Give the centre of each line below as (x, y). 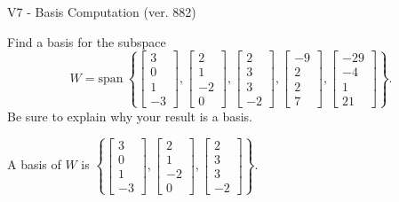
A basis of (34, 164)
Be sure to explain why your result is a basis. (130, 116)
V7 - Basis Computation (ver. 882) (102, 12)
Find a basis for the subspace (87, 41)
